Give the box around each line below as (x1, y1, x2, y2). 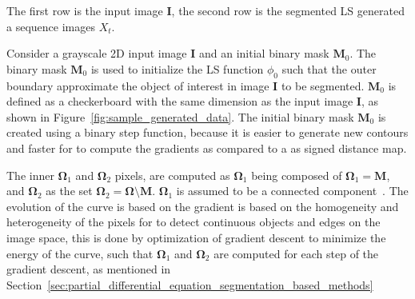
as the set (46, 182, 93, 199)
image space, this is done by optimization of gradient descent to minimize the (6, 229, 386, 245)
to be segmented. (281, 77, 365, 94)
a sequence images (6, 18, 95, 34)
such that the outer (281, 60, 377, 77)
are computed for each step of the (213, 245, 379, 261)
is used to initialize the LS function (90, 60, 264, 77)
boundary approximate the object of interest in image (6, 77, 269, 94)
